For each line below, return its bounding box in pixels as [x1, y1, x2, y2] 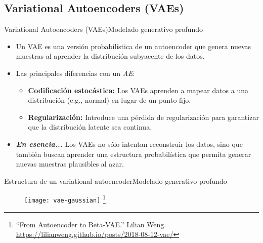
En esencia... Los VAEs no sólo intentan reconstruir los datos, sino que [16, 138, 243, 149]
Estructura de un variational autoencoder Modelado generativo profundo [4, 175, 227, 186]
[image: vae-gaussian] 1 [24, 193, 106, 204]
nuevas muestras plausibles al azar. [16, 158, 124, 169]
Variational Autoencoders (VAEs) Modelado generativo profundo [4, 24, 203, 34]
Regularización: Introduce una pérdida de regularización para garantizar [28, 111, 259, 122]
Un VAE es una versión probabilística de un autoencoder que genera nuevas [16, 40, 251, 51]
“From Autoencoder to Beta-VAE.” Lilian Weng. [16, 219, 166, 229]
